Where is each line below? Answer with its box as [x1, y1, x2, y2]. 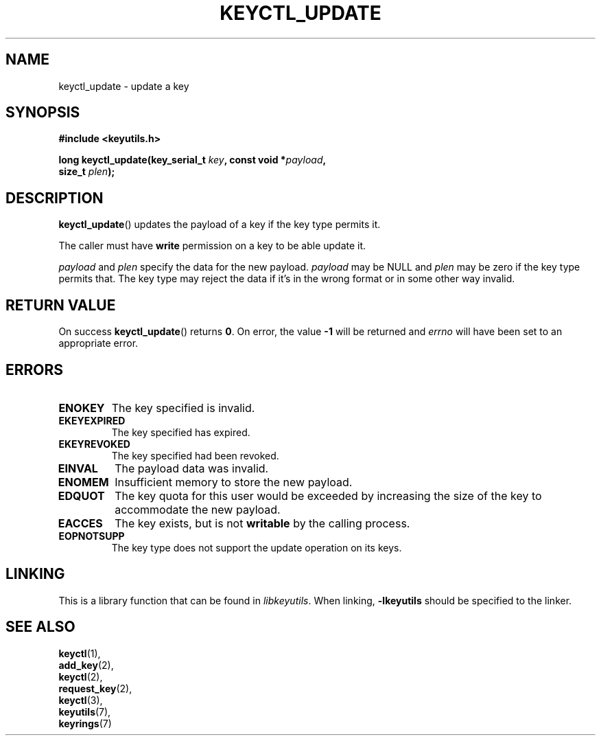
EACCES [58, 516, 103, 530]
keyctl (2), [58, 670, 103, 683]
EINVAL [58, 461, 98, 475]
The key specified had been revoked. [111, 449, 279, 461]
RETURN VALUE [5, 296, 116, 314]
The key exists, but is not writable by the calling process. [115, 516, 410, 530]
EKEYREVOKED [58, 437, 130, 450]
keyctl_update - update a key [58, 80, 189, 92]
